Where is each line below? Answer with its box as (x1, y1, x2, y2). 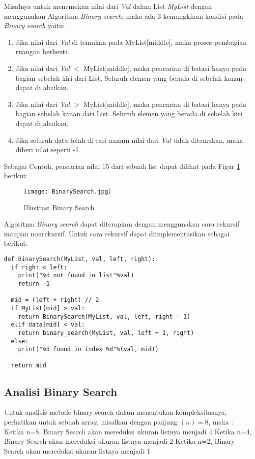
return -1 (18, 280, 50, 287)
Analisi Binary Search (4, 384, 117, 399)
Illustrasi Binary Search (24, 202, 95, 212)
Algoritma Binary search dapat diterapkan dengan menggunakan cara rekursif (4, 219, 240, 229)
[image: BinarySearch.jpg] (24, 188, 112, 195)
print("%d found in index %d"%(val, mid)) (18, 346, 159, 353)
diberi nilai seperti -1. (15, 144, 81, 155)
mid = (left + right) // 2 (11, 296, 99, 304)
